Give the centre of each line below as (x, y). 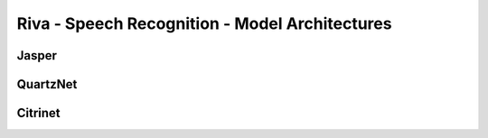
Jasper (37, 55)
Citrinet (38, 113)
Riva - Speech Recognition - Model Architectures (204, 23)
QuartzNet (47, 84)
